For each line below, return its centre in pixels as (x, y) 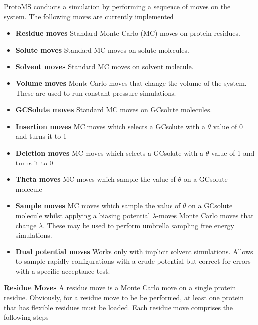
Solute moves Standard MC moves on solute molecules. (102, 49)
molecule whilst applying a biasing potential (83, 215)
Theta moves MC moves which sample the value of (96, 179)
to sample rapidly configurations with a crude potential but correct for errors (133, 261)
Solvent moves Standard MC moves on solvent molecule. (105, 66)
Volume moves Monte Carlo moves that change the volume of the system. (131, 83)
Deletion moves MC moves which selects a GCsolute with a (110, 152)
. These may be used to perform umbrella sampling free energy (138, 225)
